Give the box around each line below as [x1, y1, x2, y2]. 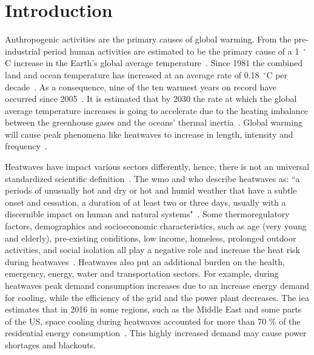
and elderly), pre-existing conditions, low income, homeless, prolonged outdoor [5, 231, 296, 244]
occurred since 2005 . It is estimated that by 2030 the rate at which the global [5, 92, 297, 105]
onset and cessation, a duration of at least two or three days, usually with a [5, 195, 286, 208]
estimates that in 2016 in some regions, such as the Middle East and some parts [5, 303, 302, 316]
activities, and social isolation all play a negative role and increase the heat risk [5, 243, 300, 256]
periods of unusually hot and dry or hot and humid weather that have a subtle [5, 184, 297, 197]
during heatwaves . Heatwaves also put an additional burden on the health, [5, 255, 285, 268]
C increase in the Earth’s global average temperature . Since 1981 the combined [5, 56, 302, 69]
